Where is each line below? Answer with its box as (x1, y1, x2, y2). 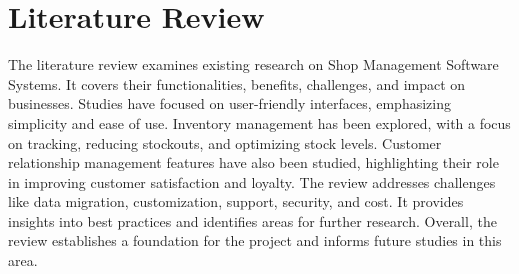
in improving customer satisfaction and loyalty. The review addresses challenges (8, 171, 496, 192)
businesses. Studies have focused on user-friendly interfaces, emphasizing (8, 93, 451, 114)
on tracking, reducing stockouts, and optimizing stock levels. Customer (8, 132, 442, 153)
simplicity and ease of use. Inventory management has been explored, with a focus (8, 112, 511, 133)
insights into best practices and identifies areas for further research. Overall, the (8, 210, 497, 231)
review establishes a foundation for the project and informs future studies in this (8, 230, 502, 251)
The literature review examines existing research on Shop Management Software (8, 54, 499, 75)
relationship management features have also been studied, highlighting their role (8, 152, 499, 173)
